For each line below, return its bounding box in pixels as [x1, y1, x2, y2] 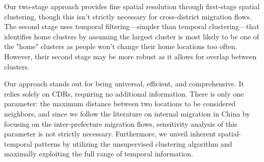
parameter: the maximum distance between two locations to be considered [4, 98, 236, 109]
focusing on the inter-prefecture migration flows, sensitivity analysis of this [4, 118, 237, 129]
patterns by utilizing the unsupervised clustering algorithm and [34, 138, 232, 149]
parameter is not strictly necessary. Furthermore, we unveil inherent [4, 128, 216, 139]
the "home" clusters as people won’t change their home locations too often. [4, 41, 237, 52]
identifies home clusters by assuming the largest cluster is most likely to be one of [4, 31, 259, 41]
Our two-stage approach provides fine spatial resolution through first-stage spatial [4, 1, 260, 11]
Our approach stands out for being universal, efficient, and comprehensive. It [4, 78, 244, 89]
